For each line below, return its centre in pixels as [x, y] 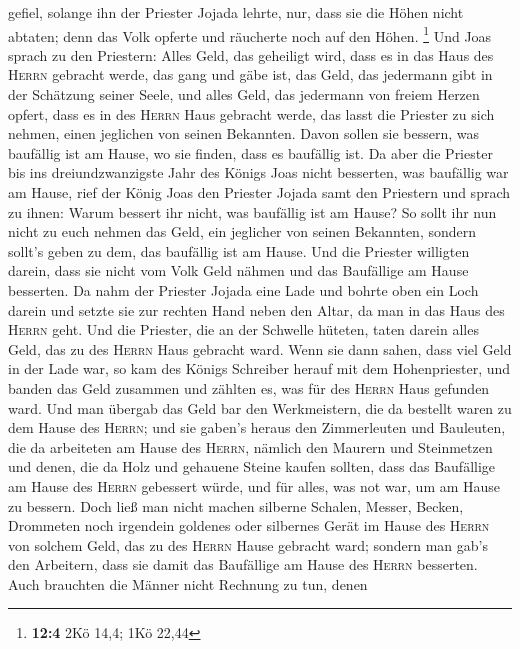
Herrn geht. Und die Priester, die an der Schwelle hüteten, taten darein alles [243, 329]
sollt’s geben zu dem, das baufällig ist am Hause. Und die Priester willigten [239, 250]
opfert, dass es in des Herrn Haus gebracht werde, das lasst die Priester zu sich [251, 113]
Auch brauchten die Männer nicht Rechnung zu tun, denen [188, 583]
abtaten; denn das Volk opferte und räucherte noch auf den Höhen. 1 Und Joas [250, 34]
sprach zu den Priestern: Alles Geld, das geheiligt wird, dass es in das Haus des [251, 54]
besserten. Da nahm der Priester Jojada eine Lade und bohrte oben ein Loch [243, 289]
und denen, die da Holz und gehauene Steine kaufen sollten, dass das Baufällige [252, 466]
